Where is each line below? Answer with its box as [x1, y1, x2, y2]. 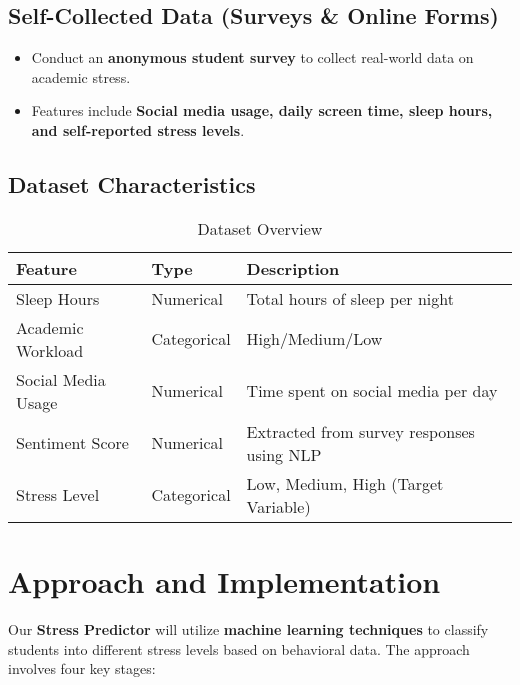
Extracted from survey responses [246, 419, 475, 443]
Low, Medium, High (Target [246, 471, 444, 495]
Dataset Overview [197, 216, 323, 240]
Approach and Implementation [8, 560, 441, 601]
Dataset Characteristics [8, 168, 256, 199]
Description [246, 256, 340, 280]
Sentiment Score [16, 431, 129, 455]
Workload [16, 338, 84, 362]
